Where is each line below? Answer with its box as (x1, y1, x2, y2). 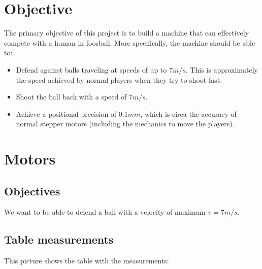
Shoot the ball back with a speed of (16, 91, 127, 102)
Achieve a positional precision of (16, 108, 117, 119)
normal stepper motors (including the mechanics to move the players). (16, 118, 235, 129)
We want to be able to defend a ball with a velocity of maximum (4, 207, 206, 217)
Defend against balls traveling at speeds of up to (16, 64, 167, 75)
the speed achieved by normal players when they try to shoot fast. (16, 74, 222, 85)
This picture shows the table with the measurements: (4, 255, 169, 266)
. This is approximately (185, 64, 258, 75)
